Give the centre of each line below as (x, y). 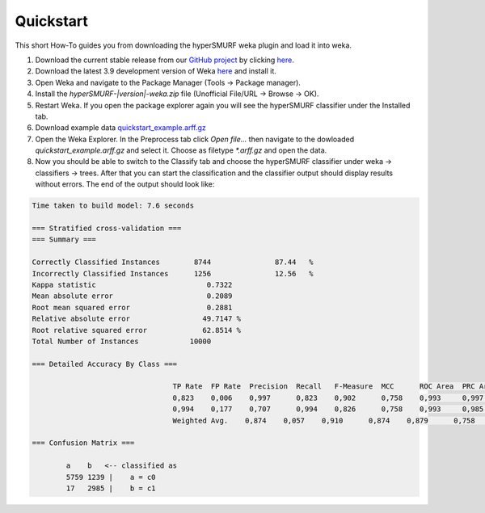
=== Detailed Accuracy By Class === (105, 364)
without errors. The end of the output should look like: (125, 184)
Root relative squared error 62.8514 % (137, 330)
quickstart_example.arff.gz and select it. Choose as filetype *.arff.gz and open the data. (181, 150)
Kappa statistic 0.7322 (132, 284)
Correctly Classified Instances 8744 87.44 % (173, 262)
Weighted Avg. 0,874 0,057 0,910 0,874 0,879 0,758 (324, 420)
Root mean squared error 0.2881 (132, 307)
